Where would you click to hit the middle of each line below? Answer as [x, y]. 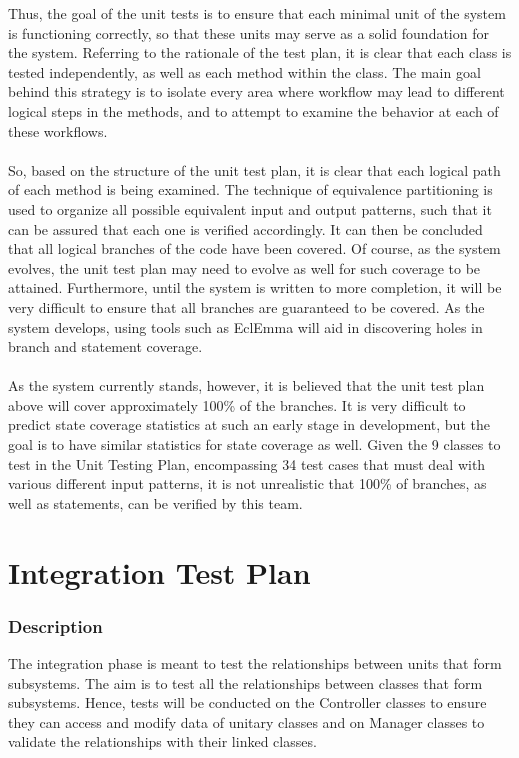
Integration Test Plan [159, 571]
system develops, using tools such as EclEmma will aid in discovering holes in [245, 326]
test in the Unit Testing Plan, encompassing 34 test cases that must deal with [247, 463]
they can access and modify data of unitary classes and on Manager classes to [246, 721]
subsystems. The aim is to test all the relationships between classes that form [245, 682]
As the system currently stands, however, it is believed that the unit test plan [246, 385]
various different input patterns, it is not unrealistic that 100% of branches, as [247, 483]
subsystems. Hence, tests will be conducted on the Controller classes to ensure [247, 702]
